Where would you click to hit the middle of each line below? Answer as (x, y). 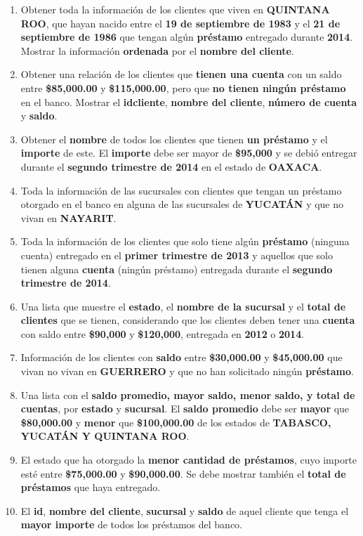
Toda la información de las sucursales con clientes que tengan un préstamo (181, 190)
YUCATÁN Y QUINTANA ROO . (105, 436)
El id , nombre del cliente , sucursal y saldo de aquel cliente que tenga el (185, 510)
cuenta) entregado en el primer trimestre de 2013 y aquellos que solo (177, 255)
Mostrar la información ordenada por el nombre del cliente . (157, 50)
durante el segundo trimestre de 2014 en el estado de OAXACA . (171, 166)
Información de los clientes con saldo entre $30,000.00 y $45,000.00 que (181, 357)
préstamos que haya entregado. (91, 487)
